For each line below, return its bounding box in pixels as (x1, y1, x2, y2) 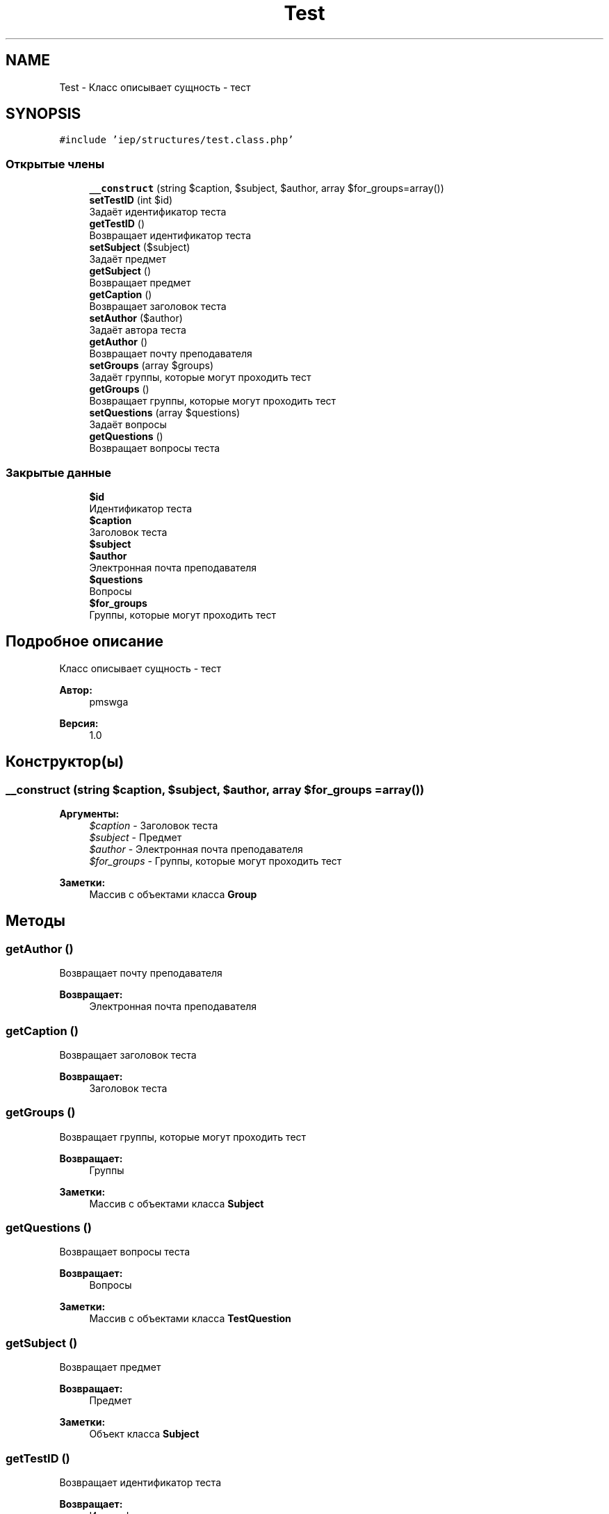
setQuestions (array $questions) (89, 407, 241, 419)
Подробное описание (6, 633, 163, 651)
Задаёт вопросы (89, 418, 167, 431)
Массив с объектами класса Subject (89, 1197, 264, 1210)
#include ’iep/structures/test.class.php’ (59, 134, 294, 146)
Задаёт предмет (89, 253, 166, 266)
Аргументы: (59, 808, 120, 820)
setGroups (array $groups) (89, 359, 214, 372)
